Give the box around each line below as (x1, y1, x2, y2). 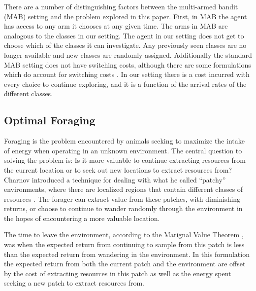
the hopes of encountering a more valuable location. (4, 213, 160, 223)
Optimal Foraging (4, 112, 96, 128)
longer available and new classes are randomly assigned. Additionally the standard (4, 49, 252, 60)
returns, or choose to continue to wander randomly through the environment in (4, 203, 243, 214)
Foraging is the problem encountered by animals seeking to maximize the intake (4, 136, 245, 146)
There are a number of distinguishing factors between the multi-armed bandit (4, 1, 238, 11)
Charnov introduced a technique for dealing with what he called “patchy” (4, 174, 226, 184)
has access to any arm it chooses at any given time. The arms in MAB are (4, 21, 228, 31)
